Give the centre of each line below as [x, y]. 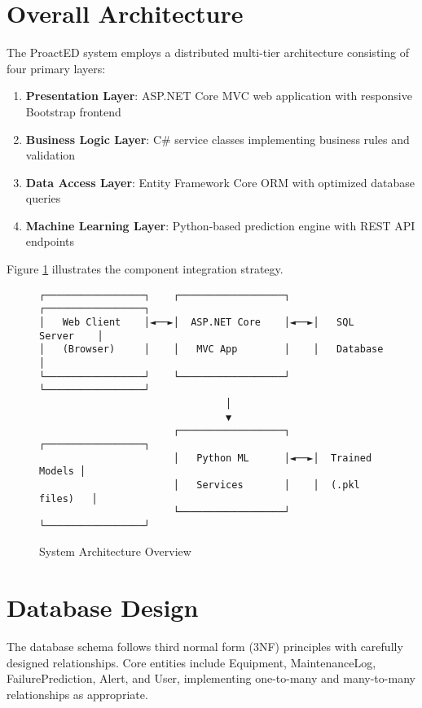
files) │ [68, 498]
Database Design [103, 607]
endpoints [50, 241]
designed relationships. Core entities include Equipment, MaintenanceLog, [191, 662]
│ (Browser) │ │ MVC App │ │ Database [211, 350]
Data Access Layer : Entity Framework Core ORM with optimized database [220, 182]
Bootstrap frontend [73, 111]
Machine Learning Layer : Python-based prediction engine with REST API [220, 225]
